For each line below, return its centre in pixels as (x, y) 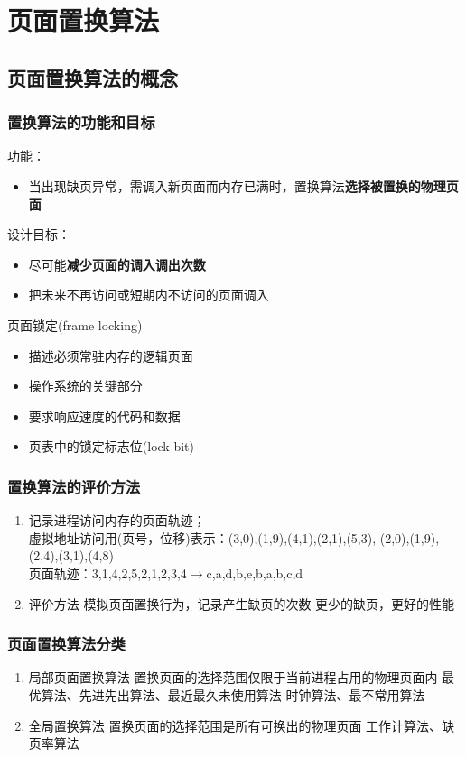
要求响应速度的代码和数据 (104, 415)
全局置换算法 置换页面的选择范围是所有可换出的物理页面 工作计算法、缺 (242, 725)
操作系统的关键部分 (85, 386)
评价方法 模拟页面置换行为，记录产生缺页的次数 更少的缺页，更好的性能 (242, 603)
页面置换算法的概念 (93, 77)
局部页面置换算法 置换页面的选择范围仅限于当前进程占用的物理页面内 (233, 677)
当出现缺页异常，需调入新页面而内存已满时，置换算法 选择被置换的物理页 (243, 185)
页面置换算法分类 (66, 644)
